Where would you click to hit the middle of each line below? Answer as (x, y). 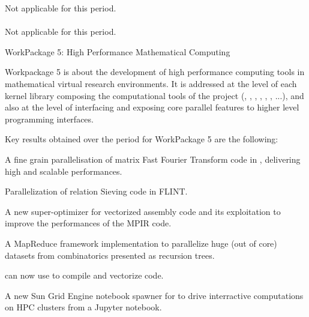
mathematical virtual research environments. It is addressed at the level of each (151, 83)
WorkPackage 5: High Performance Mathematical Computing (118, 51)
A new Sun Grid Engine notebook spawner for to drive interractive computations (154, 295)
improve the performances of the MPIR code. (88, 223)
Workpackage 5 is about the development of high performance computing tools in (155, 72)
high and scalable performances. (64, 171)
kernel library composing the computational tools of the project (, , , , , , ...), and (154, 95)
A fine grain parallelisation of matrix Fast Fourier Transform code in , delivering (153, 159)
